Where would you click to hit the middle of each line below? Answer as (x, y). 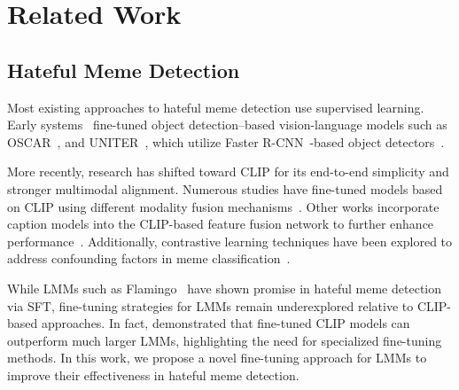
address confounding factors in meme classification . (149, 258)
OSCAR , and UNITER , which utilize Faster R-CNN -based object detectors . (226, 141)
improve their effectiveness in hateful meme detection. (153, 374)
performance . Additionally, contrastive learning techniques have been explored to (230, 241)
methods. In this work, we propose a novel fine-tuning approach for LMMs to (217, 358)
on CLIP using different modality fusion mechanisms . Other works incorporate (223, 206)
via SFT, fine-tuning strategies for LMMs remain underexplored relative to (210, 305)
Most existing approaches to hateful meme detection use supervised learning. (216, 107)
